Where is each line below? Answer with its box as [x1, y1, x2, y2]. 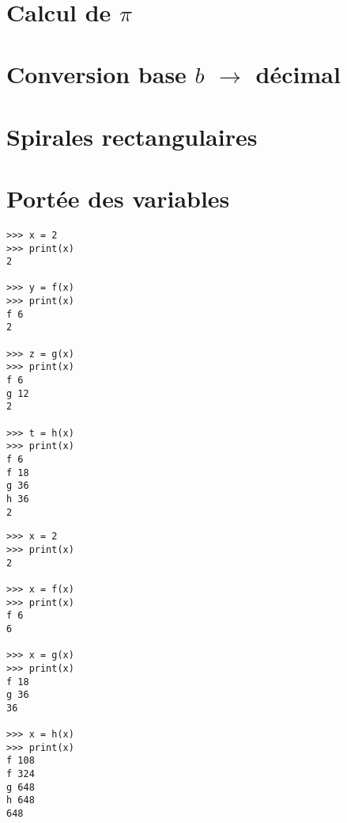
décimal [255, 58, 341, 90]
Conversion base [6, 58, 187, 90]
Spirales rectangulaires [6, 120, 258, 152]
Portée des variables [6, 181, 230, 214]
